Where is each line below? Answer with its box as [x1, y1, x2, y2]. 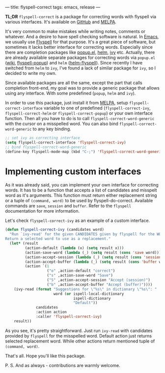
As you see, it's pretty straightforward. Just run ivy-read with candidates [5, 327, 153, 334]
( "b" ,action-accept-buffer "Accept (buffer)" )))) [47, 282, 153, 287]
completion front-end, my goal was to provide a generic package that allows [5, 85, 160, 91]
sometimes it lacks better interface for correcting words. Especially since [5, 44, 153, 50]
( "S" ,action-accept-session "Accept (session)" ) [47, 278, 151, 282]
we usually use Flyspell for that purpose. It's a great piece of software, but [5, 39, 156, 45]
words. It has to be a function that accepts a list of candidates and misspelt [5, 187, 157, 193]
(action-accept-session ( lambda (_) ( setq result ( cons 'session [25, 254, 162, 260]
